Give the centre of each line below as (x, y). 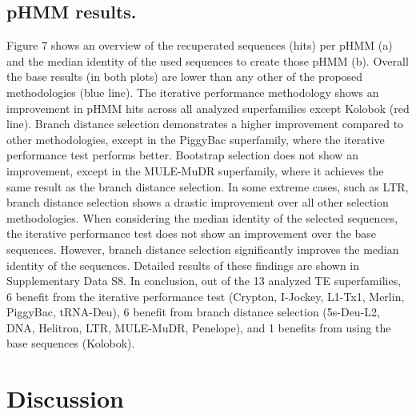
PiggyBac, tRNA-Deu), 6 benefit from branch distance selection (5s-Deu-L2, (193, 312)
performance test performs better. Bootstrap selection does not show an (182, 155)
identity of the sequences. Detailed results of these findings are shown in (183, 265)
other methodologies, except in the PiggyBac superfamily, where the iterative (196, 139)
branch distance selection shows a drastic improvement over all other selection (198, 202)
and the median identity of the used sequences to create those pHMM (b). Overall (208, 60)
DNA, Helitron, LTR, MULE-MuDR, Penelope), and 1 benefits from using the (199, 327)
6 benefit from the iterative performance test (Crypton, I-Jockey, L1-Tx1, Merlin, (206, 296)
